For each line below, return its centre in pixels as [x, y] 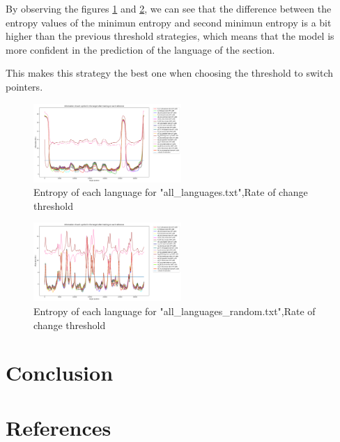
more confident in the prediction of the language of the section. [140, 49]
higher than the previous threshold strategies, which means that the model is [170, 36]
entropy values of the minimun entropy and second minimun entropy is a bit [169, 22]
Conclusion [60, 373]
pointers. [24, 86]
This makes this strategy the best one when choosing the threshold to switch [170, 73]
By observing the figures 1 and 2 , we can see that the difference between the [169, 8]
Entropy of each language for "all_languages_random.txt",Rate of [175, 311]
